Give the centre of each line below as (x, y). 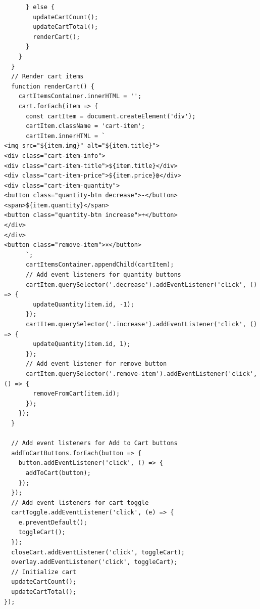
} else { (40, 7)
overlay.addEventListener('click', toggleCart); (94, 562)
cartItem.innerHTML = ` (65, 136)
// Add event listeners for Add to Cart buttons (94, 443)
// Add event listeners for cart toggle (80, 503)
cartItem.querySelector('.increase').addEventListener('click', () (141, 324)
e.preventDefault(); (53, 522)
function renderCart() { (53, 86)
